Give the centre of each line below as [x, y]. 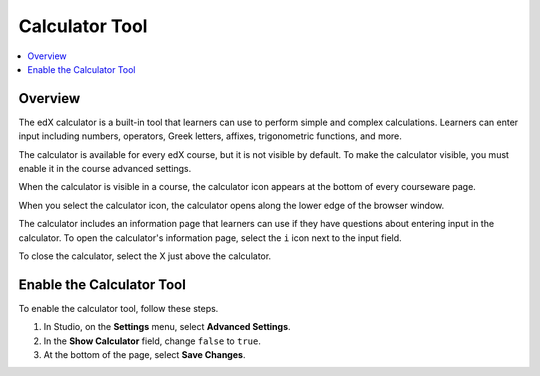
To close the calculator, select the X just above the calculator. [145, 256]
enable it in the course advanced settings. [105, 169]
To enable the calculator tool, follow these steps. [118, 308]
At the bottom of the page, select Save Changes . [144, 355]
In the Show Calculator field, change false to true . [152, 341]
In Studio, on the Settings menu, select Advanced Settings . [167, 327]
